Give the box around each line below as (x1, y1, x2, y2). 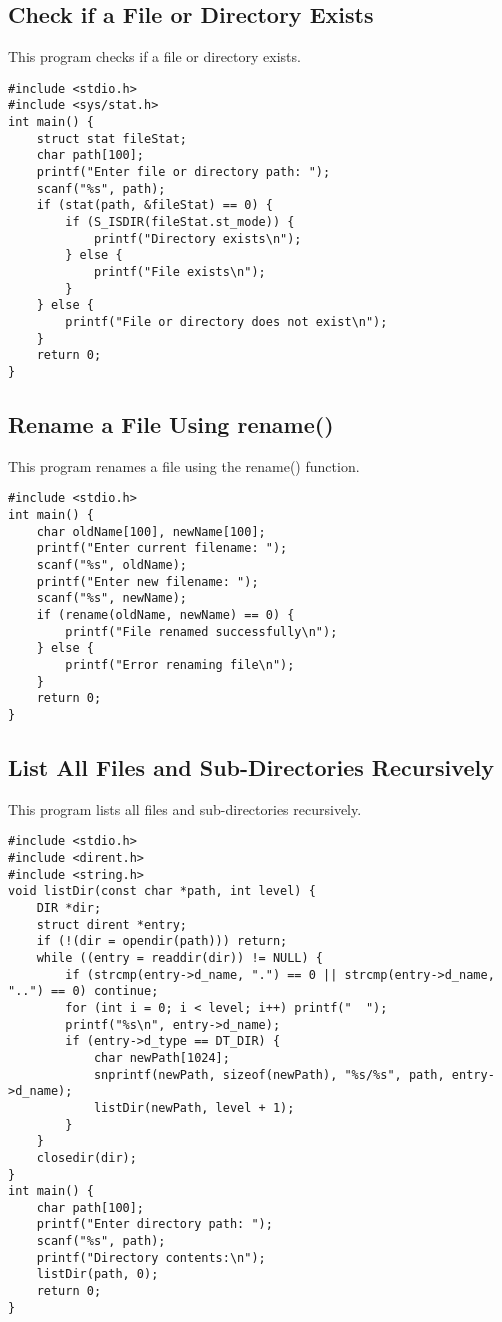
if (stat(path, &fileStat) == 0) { (36, 198, 273, 213)
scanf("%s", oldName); (36, 558, 187, 573)
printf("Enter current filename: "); (36, 541, 288, 556)
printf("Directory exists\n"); (93, 231, 302, 246)
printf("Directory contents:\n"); (36, 1250, 266, 1265)
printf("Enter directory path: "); (36, 1217, 273, 1232)
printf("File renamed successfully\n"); (65, 624, 338, 639)
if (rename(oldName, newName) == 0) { (36, 608, 295, 622)
